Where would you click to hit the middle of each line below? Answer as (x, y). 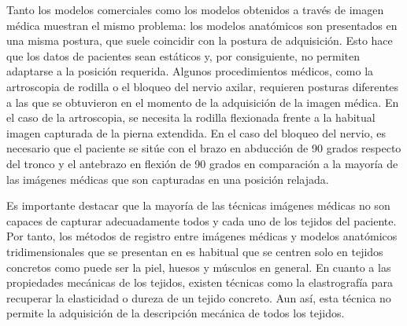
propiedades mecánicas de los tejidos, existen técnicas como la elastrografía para (200, 282)
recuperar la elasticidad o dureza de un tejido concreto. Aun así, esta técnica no (199, 297)
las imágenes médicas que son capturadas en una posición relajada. (168, 179)
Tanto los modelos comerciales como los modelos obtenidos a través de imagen (195, 9)
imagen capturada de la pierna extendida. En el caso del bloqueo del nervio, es (196, 132)
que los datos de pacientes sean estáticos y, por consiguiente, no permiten (183, 55)
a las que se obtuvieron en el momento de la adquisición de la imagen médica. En (203, 102)
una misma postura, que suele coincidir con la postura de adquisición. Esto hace (200, 40)
